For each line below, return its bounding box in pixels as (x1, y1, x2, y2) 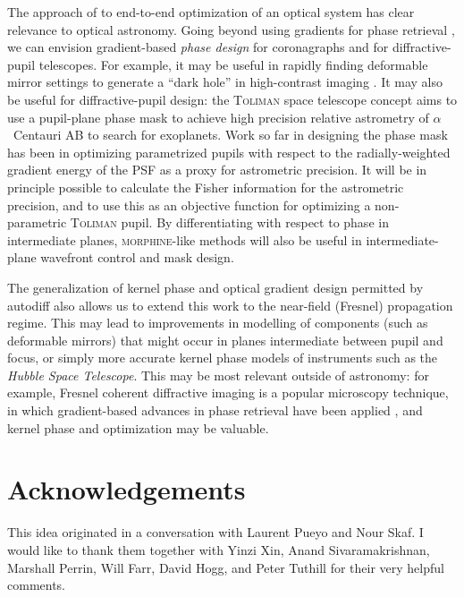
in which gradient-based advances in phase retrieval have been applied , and (7, 401, 423, 420)
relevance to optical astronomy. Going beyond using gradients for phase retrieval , (7, 20, 455, 38)
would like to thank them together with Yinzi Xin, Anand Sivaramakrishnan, (7, 540, 430, 559)
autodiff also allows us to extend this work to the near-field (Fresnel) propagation (7, 295, 453, 314)
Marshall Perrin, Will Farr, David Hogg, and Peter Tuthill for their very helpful (7, 558, 444, 576)
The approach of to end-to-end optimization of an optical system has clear (7, 3, 415, 21)
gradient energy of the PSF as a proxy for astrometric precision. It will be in (7, 160, 427, 179)
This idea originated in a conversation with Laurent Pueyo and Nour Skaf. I (7, 523, 424, 542)
